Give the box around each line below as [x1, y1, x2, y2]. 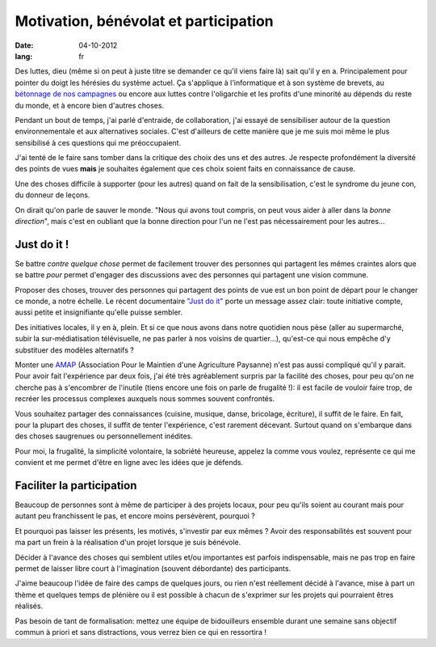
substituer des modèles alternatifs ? [15, 345, 135, 355]
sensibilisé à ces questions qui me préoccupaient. [15, 137, 182, 147]
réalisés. [15, 601, 44, 611]
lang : [15, 51, 33, 61]
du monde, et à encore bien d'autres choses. [15, 100, 165, 110]
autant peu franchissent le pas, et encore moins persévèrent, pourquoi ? [15, 511, 256, 521]
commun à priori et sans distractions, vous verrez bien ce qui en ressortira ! [15, 627, 266, 636]
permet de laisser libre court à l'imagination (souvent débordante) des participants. [15, 564, 291, 573]
